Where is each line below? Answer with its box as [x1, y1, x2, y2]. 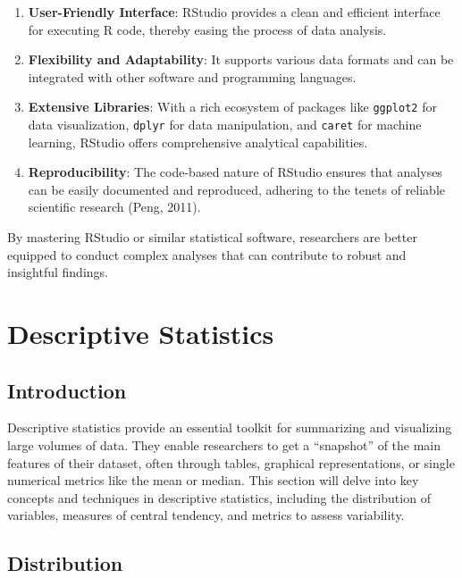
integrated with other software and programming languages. [28, 67, 357, 86]
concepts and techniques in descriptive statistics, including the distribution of [7, 488, 431, 507]
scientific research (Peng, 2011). [28, 197, 201, 216]
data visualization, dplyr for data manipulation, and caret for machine [28, 115, 422, 134]
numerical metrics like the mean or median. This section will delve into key [7, 471, 419, 490]
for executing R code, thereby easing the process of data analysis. [28, 20, 387, 38]
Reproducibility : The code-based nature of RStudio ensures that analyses [28, 163, 442, 181]
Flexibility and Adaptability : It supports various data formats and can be [28, 50, 454, 69]
